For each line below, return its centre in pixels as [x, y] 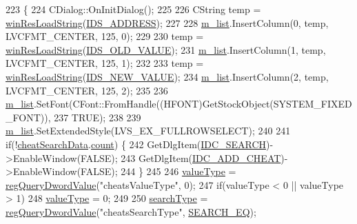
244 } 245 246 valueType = [178, 171]
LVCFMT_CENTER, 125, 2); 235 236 [87, 90]
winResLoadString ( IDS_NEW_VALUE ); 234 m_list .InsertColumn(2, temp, [167, 76]
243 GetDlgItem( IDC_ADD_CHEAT [201, 157]
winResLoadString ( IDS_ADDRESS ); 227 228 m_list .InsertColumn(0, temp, [167, 22]
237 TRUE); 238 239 [98, 117]
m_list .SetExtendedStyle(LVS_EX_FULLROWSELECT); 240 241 [148, 131]
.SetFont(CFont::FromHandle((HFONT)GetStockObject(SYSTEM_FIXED [193, 104]
